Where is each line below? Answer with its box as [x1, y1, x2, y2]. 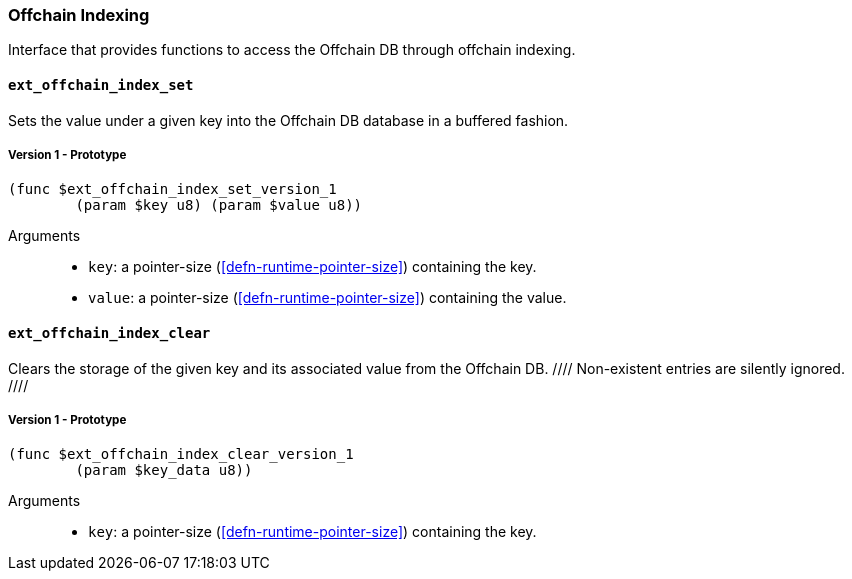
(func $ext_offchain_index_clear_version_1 [8, 446, 354, 463]
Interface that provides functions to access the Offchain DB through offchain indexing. [8, 41, 576, 59]
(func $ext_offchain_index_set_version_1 [8, 181, 337, 198]
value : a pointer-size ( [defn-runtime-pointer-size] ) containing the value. [88, 289, 567, 307]
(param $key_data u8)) [75, 462, 253, 479]
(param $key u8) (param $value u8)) [75, 197, 363, 214]
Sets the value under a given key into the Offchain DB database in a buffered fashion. [8, 111, 569, 129]
